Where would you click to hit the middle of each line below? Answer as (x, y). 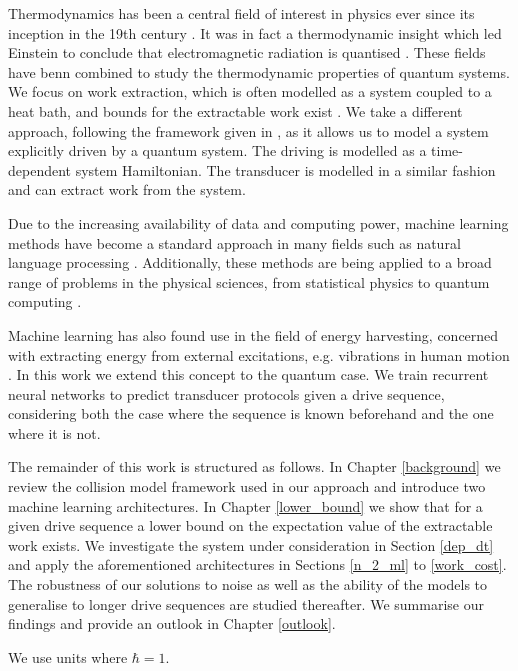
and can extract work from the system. (127, 189)
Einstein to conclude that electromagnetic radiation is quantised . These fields (247, 52)
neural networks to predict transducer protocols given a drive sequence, (226, 393)
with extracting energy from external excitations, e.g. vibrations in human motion (259, 354)
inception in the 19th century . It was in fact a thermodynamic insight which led (255, 32)
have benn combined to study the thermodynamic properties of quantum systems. (259, 71)
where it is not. (54, 432)
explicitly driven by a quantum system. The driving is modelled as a (217, 150)
